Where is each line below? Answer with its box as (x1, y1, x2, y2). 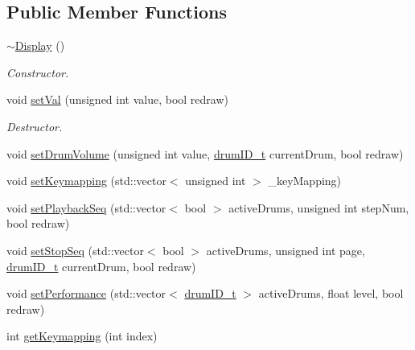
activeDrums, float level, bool (258, 285, 404, 302)
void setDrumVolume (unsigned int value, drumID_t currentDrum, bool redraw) (6, 145, 404, 162)
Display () (14, 37, 65, 54)
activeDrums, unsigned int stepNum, (228, 199, 409, 216)
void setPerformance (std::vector (6, 285, 166, 302)
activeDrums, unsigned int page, (206, 241, 365, 258)
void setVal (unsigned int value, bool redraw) (6, 91, 229, 108)
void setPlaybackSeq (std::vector (6, 199, 166, 216)
